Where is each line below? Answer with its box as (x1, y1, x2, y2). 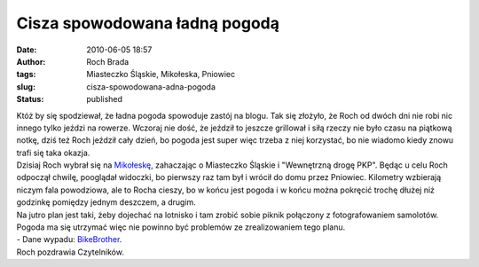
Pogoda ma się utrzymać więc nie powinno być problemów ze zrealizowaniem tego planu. (16, 222, 346, 232)
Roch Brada (86, 56, 130, 67)
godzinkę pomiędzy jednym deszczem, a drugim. (16, 197, 197, 208)
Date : (16, 44, 37, 55)
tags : (16, 69, 36, 80)
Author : (16, 56, 46, 67)
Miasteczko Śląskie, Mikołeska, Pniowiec (86, 69, 235, 80)
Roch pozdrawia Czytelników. (16, 247, 124, 257)
